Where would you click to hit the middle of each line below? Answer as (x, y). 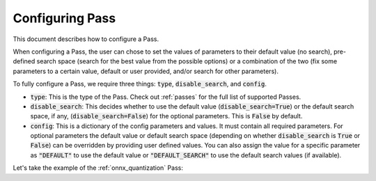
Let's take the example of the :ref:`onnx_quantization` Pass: (98, 168)
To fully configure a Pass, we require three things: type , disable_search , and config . (140, 84)
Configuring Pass (64, 18)
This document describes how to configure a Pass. (86, 39)
